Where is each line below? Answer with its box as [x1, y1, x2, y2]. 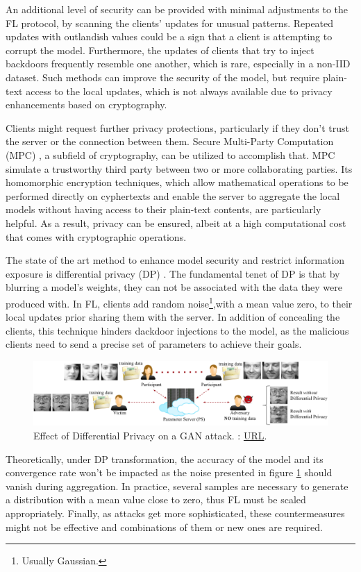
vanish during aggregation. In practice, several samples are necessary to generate [6, 478, 349, 493]
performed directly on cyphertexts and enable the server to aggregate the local [6, 188, 340, 203]
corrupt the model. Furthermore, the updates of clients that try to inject [6, 42, 314, 57]
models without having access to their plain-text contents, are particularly [6, 202, 321, 217]
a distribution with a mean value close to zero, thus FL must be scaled [6, 492, 306, 507]
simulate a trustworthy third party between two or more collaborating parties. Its [6, 161, 353, 176]
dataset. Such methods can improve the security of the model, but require [6, 69, 320, 84]
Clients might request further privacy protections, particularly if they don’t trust [6, 120, 349, 135]
